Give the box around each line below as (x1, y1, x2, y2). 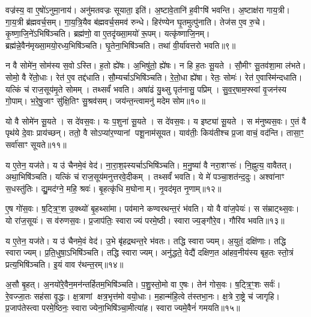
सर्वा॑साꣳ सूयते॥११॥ (5, 138, 67, 150)
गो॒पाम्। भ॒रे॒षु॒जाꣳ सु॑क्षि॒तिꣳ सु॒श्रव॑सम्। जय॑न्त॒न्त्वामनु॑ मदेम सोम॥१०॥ (5, 94, 206, 107)
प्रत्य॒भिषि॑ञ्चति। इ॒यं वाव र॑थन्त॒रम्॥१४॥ (5, 257, 124, 270)
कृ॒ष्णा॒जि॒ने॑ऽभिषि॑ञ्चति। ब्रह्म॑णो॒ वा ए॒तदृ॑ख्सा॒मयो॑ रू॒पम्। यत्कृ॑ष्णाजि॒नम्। (5, 27, 210, 40)
